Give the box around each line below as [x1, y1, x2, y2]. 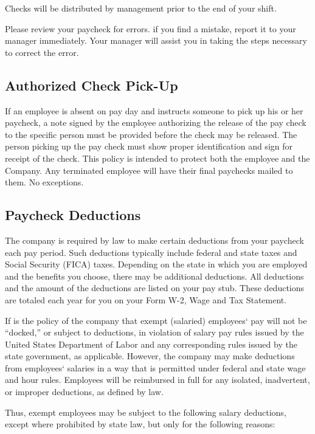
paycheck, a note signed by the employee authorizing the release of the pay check [5, 116, 306, 129]
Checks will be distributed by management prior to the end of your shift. [5, 2, 277, 14]
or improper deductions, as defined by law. [5, 385, 164, 398]
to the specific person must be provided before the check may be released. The [5, 128, 297, 140]
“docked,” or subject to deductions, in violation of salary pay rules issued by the [5, 326, 304, 339]
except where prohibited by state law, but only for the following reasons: [5, 418, 275, 430]
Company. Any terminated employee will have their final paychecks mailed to [5, 164, 293, 176]
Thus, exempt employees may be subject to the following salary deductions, [5, 405, 286, 418]
